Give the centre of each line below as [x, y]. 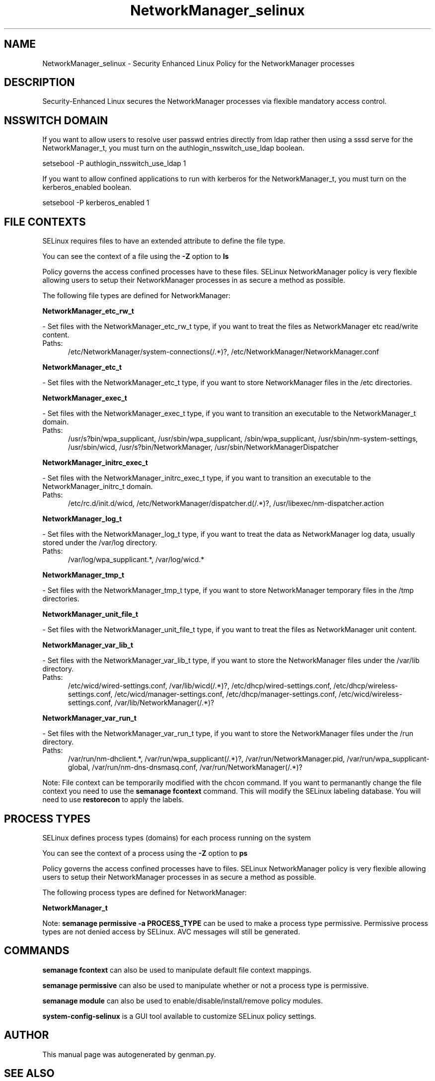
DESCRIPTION [39, 83]
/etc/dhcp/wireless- [366, 686]
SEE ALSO [29, 1074]
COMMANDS [37, 951]
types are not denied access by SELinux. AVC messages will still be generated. [171, 931]
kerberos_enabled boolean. [87, 187]
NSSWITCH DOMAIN [56, 120]
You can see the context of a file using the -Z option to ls [136, 256]
